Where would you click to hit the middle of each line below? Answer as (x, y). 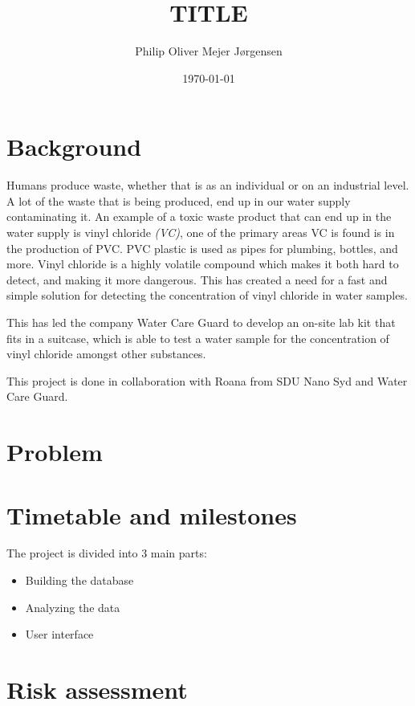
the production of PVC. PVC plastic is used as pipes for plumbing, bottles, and (202, 248)
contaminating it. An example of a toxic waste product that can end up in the (199, 216)
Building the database (79, 580)
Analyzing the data (73, 607)
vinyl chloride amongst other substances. (106, 354)
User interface (59, 634)
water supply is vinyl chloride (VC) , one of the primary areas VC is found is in (201, 233)
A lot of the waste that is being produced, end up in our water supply (179, 200)
